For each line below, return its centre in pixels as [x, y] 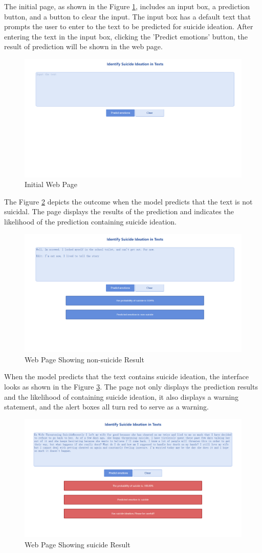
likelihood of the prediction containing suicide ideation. [90, 221]
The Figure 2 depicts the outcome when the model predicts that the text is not [128, 201]
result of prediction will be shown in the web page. [83, 46]
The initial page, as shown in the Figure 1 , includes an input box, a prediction [127, 6]
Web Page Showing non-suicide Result [84, 359]
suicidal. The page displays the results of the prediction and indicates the [119, 211]
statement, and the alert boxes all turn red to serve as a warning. [106, 407]
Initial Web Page [51, 184]
